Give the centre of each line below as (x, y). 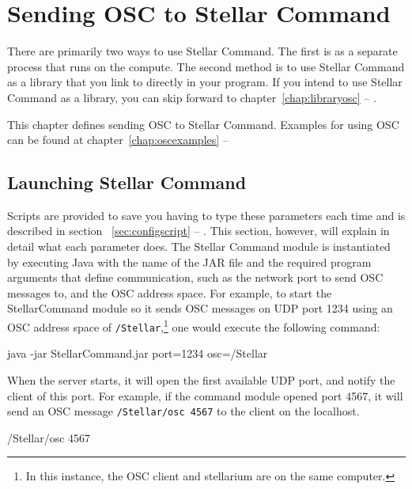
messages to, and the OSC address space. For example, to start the (170, 292)
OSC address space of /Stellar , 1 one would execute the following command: (194, 326)
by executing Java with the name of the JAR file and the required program (189, 262)
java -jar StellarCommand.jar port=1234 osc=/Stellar (138, 353)
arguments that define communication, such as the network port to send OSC (195, 277)
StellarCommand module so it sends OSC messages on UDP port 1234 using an (200, 308)
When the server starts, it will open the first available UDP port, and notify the (201, 379)
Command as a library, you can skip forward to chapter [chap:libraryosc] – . (192, 97)
